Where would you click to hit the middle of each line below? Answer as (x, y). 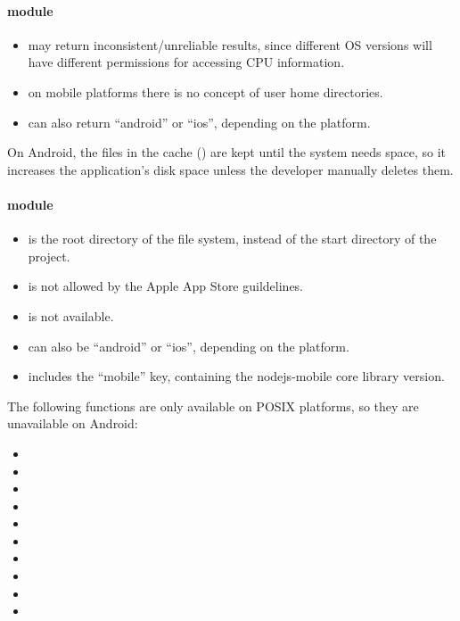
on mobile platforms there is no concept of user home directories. (205, 91)
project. (49, 256)
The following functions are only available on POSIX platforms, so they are (213, 406)
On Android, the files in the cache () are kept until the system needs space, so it (227, 152)
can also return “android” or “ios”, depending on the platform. (199, 122)
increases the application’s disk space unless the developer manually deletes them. (230, 169)
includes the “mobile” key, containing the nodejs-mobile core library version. (236, 376)
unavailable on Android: (73, 423)
